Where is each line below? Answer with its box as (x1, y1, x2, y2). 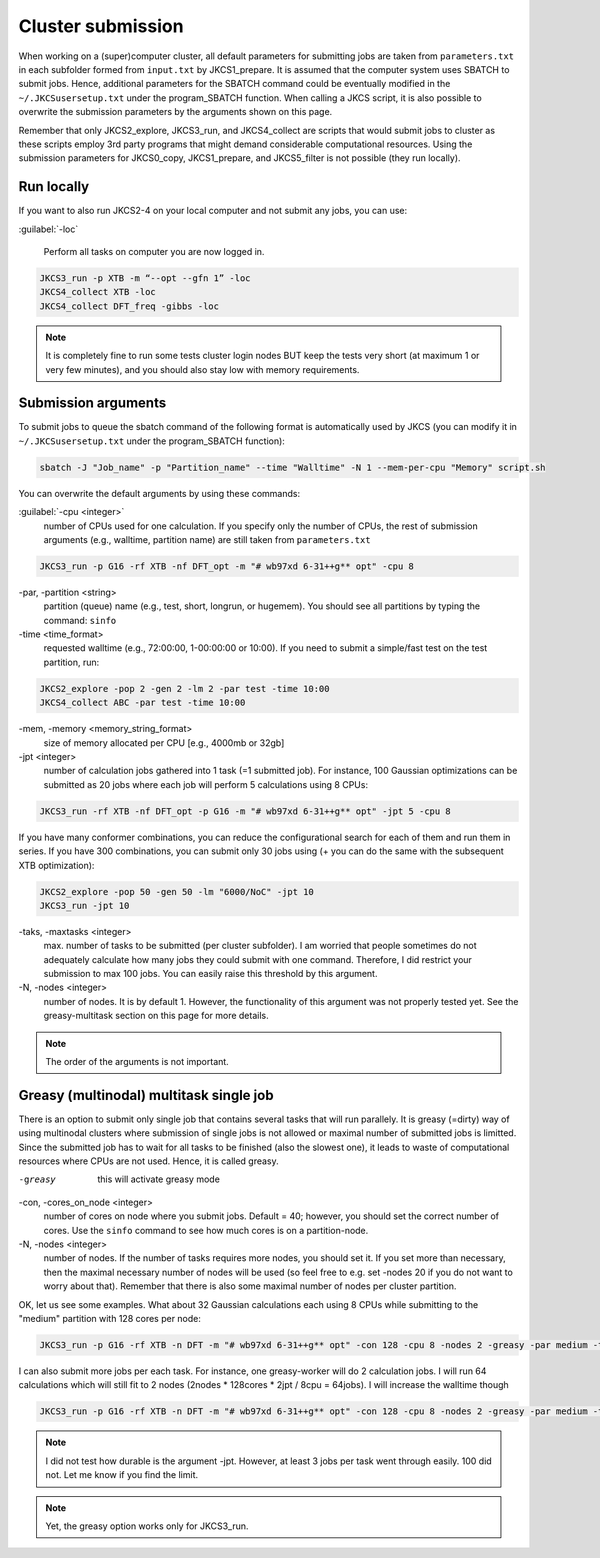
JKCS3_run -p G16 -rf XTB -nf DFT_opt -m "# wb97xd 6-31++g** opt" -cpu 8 (39, 560, 415, 572)
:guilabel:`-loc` (18, 223, 79, 235)
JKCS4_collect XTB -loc (39, 286, 157, 298)
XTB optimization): (18, 859, 95, 871)
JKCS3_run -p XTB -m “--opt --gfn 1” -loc (39, 272, 251, 284)
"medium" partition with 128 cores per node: (18, 1313, 202, 1324)
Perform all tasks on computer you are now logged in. (43, 245, 265, 257)
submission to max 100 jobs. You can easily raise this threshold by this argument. (43, 968, 378, 980)
